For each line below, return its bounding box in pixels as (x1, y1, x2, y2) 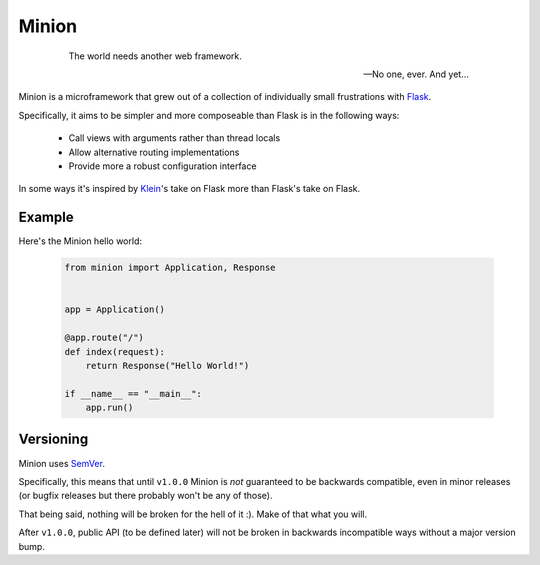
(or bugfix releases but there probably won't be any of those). (18, 490, 273, 502)
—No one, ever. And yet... (363, 68, 469, 80)
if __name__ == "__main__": (64, 388, 202, 399)
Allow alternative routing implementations (68, 146, 240, 158)
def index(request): (64, 346, 165, 357)
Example (18, 209, 74, 226)
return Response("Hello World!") (85, 360, 250, 371)
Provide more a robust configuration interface (68, 160, 257, 172)
